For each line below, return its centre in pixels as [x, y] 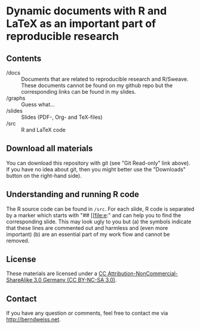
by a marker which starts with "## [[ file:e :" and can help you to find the [94, 215]
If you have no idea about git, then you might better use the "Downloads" [96, 169]
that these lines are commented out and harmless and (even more [87, 227]
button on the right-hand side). [44, 176]
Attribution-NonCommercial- [143, 273]
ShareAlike [19, 280]
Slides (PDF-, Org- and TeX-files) [62, 117]
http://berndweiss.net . [33, 319]
